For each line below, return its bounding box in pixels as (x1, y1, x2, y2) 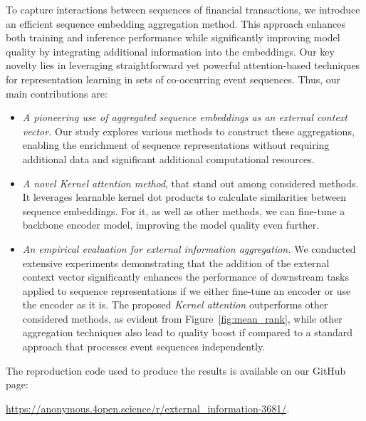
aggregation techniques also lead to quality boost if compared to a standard (22, 325, 353, 340)
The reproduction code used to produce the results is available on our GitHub (6, 363, 346, 378)
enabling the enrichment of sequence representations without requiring (22, 137, 330, 152)
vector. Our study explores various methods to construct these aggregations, (22, 123, 355, 138)
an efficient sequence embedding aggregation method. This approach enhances (6, 16, 346, 31)
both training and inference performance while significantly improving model (6, 30, 340, 45)
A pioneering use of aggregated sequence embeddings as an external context (22, 110, 347, 125)
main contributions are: (6, 85, 108, 100)
